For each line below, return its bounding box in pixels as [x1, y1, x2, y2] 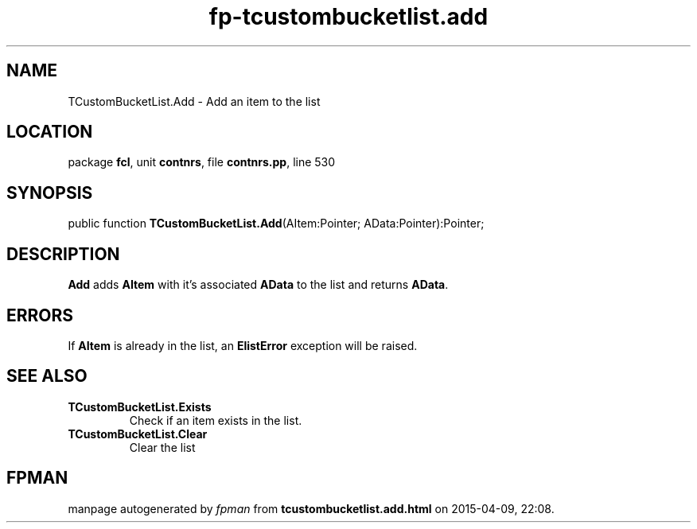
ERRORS [6, 305, 74, 325]
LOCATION [6, 122, 93, 142]
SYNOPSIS [6, 182, 93, 203]
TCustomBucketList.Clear [68, 426, 208, 441]
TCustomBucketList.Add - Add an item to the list [68, 94, 321, 108]
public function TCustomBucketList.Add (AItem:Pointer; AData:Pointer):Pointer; [68, 216, 485, 231]
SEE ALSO [6, 366, 88, 387]
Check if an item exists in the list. [129, 413, 302, 427]
